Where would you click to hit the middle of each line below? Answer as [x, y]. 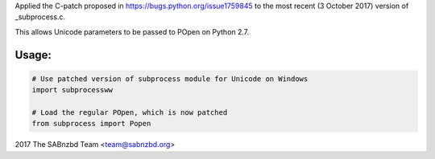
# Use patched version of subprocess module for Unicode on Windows [170, 79]
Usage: [33, 55]
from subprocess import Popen [91, 124]
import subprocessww [72, 90]
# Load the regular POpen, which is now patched [130, 112]
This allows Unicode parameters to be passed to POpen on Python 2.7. [132, 31]
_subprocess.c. [40, 17]
